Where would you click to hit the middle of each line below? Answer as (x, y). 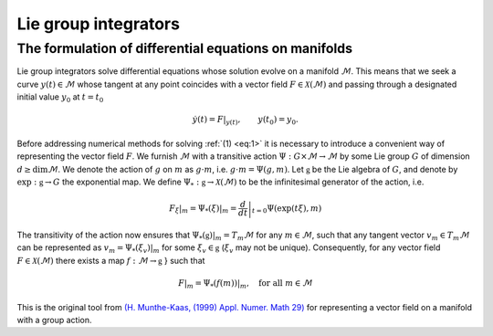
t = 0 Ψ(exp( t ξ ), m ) (287, 209)
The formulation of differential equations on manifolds (185, 48)
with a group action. (54, 320)
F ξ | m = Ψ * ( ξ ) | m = (203, 209)
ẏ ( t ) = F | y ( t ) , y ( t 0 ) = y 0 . (245, 121)
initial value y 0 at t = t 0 (60, 98)
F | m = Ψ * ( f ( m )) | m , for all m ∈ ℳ (246, 284)
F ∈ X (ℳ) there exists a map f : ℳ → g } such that (111, 260)
